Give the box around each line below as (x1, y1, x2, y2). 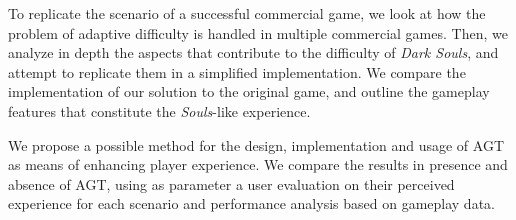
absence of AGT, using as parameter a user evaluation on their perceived (8, 173, 455, 194)
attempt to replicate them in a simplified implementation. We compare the (8, 61, 466, 82)
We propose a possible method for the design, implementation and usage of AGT (8, 134, 505, 155)
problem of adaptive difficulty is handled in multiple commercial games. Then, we (8, 22, 508, 43)
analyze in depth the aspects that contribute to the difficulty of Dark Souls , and (8, 42, 499, 63)
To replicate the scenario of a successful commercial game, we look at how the (8, 3, 486, 23)
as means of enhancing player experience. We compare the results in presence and (8, 154, 508, 175)
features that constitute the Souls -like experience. (8, 100, 311, 121)
